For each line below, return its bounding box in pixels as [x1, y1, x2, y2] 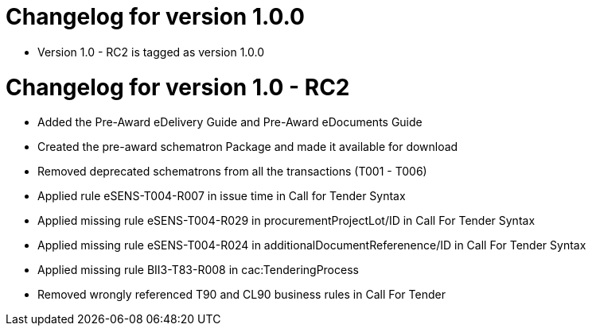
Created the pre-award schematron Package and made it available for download [37, 140, 458, 154]
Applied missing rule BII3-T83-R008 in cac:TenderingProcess [37, 263, 359, 277]
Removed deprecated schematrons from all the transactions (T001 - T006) [37, 164, 427, 179]
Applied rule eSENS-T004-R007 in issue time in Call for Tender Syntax [37, 189, 406, 203]
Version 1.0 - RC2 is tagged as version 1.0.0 [37, 44, 265, 59]
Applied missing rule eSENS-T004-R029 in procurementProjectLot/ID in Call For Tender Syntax [37, 214, 536, 228]
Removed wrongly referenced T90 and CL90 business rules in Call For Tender [37, 288, 446, 302]
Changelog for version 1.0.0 [6, 3, 305, 30]
